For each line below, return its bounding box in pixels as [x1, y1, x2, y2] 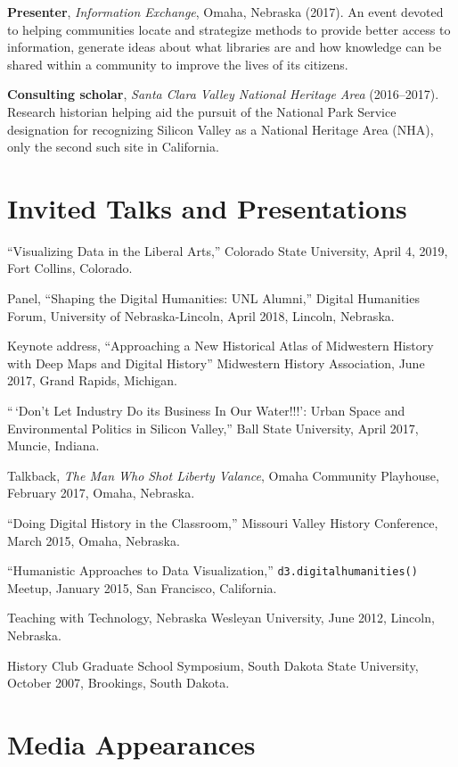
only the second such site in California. [7, 137, 219, 156]
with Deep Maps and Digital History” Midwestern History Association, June [7, 353, 425, 372]
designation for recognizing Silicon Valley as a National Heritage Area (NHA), [7, 120, 434, 138]
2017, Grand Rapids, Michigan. [7, 371, 178, 390]
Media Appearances [7, 726, 256, 762]
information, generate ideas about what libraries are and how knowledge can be [7, 37, 442, 56]
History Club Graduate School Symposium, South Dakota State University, [7, 656, 419, 674]
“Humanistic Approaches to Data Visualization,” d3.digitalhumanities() [7, 561, 418, 580]
